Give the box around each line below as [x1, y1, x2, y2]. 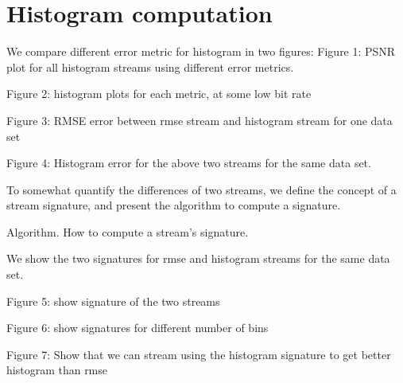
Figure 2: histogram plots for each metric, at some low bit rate [6, 85, 312, 102]
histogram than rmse [6, 362, 108, 378]
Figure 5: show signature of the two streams [6, 292, 220, 309]
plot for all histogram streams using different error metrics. [6, 58, 294, 75]
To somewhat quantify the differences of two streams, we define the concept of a [6, 181, 397, 197]
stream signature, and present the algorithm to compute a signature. [6, 197, 341, 213]
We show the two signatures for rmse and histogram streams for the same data [6, 250, 390, 267]
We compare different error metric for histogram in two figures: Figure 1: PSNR [6, 43, 396, 60]
